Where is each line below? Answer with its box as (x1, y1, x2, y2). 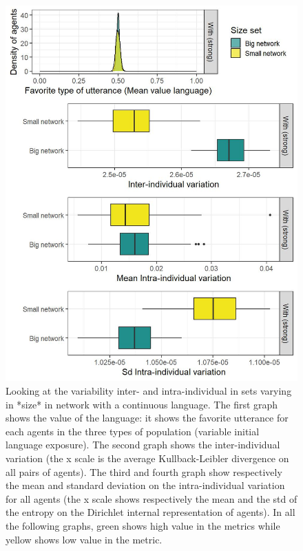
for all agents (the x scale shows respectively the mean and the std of (6, 491, 297, 506)
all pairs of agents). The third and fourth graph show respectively (6, 464, 282, 479)
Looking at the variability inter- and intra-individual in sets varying (6, 384, 292, 398)
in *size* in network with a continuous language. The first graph (6, 397, 278, 411)
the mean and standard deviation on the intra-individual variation (6, 478, 285, 492)
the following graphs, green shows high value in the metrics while (6, 518, 280, 532)
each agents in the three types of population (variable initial (6, 424, 260, 438)
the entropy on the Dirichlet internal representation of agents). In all (6, 505, 295, 519)
